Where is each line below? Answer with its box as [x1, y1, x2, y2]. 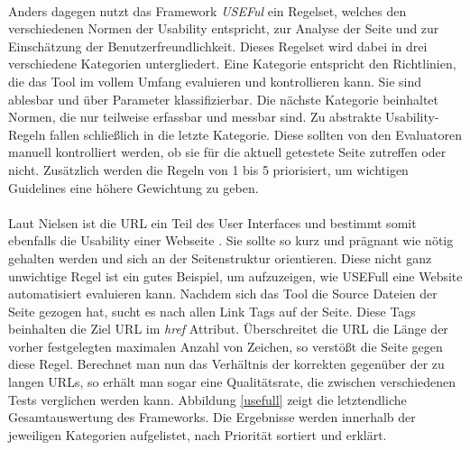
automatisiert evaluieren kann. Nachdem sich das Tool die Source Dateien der [8, 284, 438, 303]
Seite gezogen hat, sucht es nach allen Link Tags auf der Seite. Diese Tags [8, 301, 416, 320]
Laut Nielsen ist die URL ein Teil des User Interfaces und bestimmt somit [8, 213, 417, 232]
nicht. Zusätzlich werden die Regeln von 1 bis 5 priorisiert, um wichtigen [8, 160, 409, 179]
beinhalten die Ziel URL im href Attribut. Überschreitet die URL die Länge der [8, 319, 448, 338]
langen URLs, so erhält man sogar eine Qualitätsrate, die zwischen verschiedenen [8, 372, 456, 391]
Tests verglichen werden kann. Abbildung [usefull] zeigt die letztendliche [8, 390, 407, 409]
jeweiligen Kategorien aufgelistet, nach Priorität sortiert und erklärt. [8, 425, 387, 444]
